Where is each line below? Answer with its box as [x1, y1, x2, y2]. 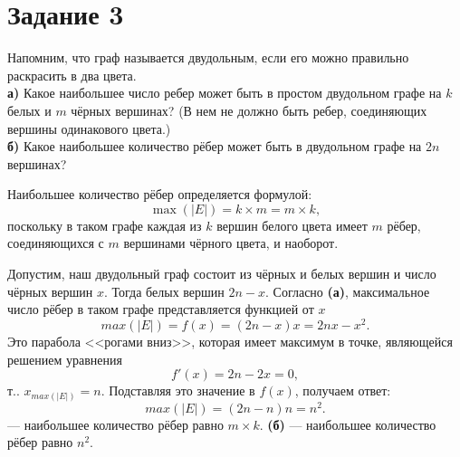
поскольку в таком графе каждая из [7, 215, 202, 234]
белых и [7, 100, 52, 119]
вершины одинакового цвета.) [7, 119, 171, 138]
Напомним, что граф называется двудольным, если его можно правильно [7, 48, 409, 67]
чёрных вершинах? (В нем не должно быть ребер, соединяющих [71, 100, 427, 119]
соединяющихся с [7, 233, 104, 252]
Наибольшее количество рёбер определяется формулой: [7, 185, 312, 204]
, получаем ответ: [294, 381, 391, 400]
